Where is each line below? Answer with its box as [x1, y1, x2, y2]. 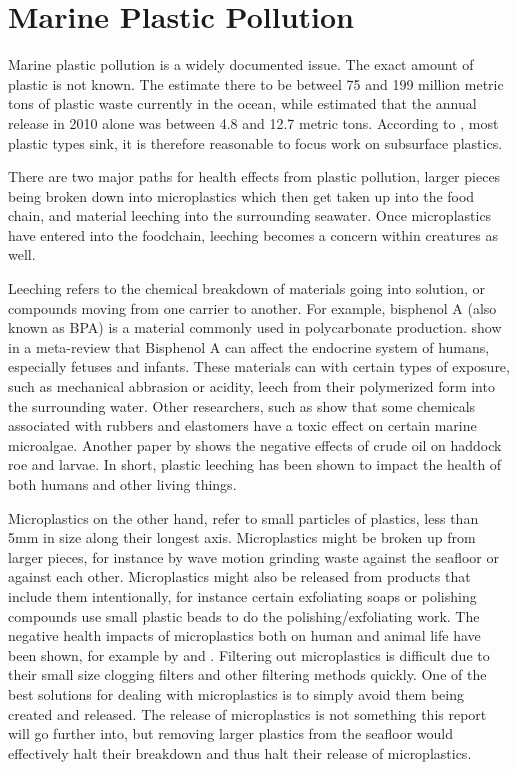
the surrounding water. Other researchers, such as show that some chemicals [8, 395, 476, 416]
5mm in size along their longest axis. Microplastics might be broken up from [8, 527, 476, 548]
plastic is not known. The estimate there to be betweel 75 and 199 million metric [8, 73, 504, 94]
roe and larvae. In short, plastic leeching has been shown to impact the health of [8, 454, 502, 475]
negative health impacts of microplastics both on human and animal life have [8, 625, 481, 646]
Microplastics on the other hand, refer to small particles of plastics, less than [8, 507, 479, 528]
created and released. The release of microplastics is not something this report [8, 703, 487, 724]
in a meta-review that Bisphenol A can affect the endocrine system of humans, [8, 336, 490, 357]
